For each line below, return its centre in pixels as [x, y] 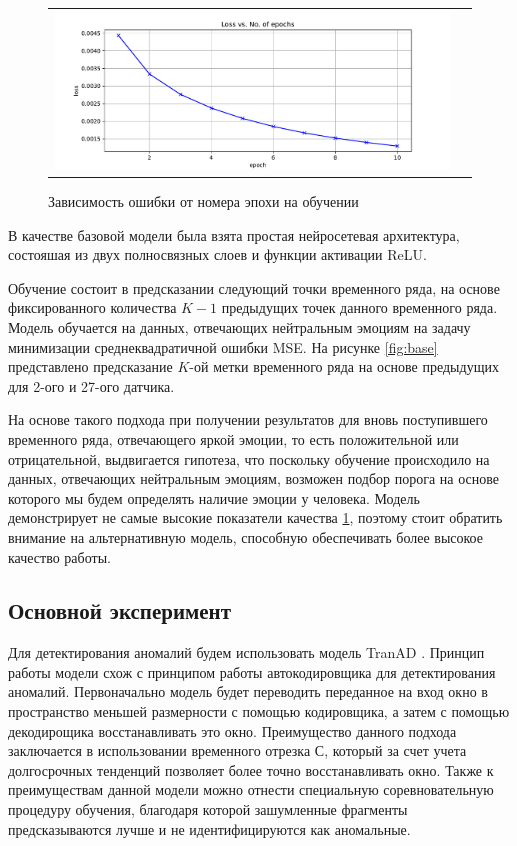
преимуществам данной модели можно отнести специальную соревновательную [251, 789]
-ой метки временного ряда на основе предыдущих [344, 366]
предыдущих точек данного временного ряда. [359, 307]
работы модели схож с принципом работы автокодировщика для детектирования [252, 671]
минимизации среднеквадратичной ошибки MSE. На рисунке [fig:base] [223, 346]
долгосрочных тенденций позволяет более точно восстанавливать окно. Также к [251, 769]
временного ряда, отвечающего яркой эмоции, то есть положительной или [233, 438]
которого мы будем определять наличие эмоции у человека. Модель [214, 497]
